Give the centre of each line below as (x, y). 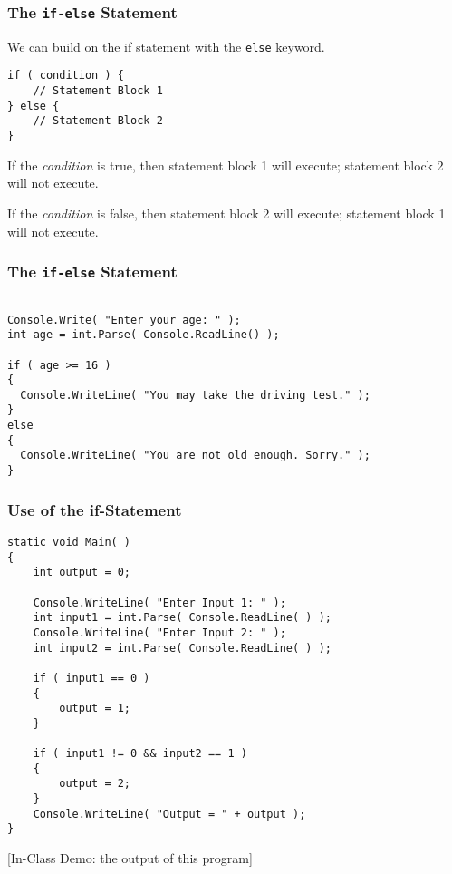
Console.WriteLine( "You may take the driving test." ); (195, 395)
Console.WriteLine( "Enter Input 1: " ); (159, 602)
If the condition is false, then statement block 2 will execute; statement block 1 (226, 213)
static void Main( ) (69, 542)
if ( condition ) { (66, 76)
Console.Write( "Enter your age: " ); (124, 320)
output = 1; (95, 709)
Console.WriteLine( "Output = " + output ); (169, 814)
